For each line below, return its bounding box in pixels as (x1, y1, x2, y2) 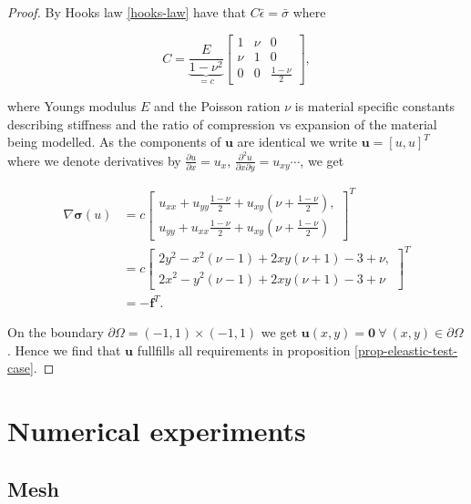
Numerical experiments (7, 412, 306, 449)
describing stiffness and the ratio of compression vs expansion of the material (7, 114, 437, 133)
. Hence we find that (7, 340, 121, 359)
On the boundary (7, 323, 104, 342)
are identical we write (237, 132, 358, 151)
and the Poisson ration (154, 97, 281, 116)
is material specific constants (294, 97, 456, 116)
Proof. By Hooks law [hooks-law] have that (7, 3, 247, 21)
